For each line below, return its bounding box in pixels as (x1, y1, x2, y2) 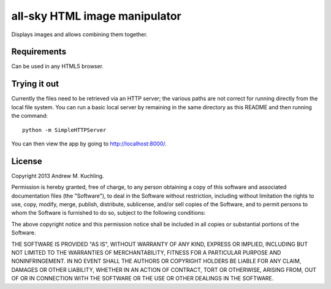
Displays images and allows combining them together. (11, 31, 148, 38)
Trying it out (11, 79, 59, 89)
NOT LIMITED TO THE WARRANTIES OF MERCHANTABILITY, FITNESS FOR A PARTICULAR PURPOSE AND (11, 249, 281, 256)
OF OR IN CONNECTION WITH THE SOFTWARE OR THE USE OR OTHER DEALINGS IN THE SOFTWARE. (11, 275, 274, 282)
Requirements (11, 47, 67, 57)
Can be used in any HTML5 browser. (11, 63, 104, 70)
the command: (11, 112, 48, 120)
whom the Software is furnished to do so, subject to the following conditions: (11, 209, 206, 217)
